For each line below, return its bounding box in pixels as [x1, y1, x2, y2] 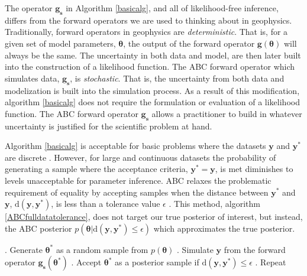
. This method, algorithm [169, 197, 260, 210]
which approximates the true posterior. [153, 222, 295, 234]
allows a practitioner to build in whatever [151, 107, 302, 119]
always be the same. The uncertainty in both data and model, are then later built [5, 48, 301, 61]
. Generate [5, 243, 43, 255]
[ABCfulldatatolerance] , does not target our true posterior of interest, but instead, [5, 210, 303, 223]
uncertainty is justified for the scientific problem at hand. [5, 119, 212, 132]
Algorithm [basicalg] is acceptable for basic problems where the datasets [5, 139, 266, 152]
